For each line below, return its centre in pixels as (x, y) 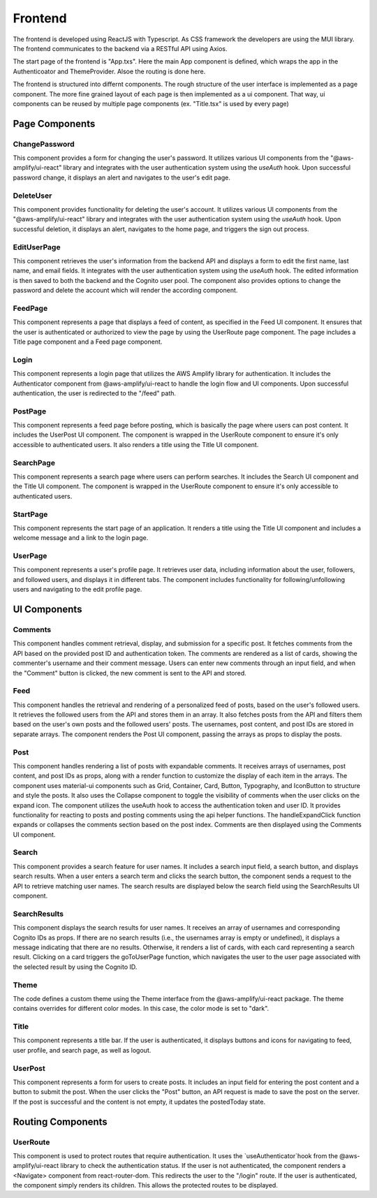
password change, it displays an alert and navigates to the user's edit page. (121, 177)
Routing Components (60, 1122)
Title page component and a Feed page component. (88, 342)
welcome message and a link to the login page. (81, 538)
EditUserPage (37, 247)
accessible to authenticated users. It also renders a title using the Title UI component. (136, 444)
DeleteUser (32, 196)
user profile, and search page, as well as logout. (82, 1050)
